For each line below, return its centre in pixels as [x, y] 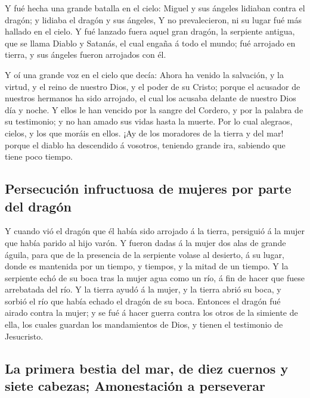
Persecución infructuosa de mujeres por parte [148, 189]
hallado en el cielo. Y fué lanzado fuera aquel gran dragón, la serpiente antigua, [150, 31]
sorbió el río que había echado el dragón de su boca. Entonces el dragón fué [143, 301]
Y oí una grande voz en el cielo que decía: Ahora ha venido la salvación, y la [144, 74]
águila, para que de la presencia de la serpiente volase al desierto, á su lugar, [145, 254]
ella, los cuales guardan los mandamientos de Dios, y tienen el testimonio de [144, 324]
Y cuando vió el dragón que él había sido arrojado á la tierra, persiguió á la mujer [155, 231]
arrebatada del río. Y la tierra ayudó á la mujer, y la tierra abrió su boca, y [143, 289]
